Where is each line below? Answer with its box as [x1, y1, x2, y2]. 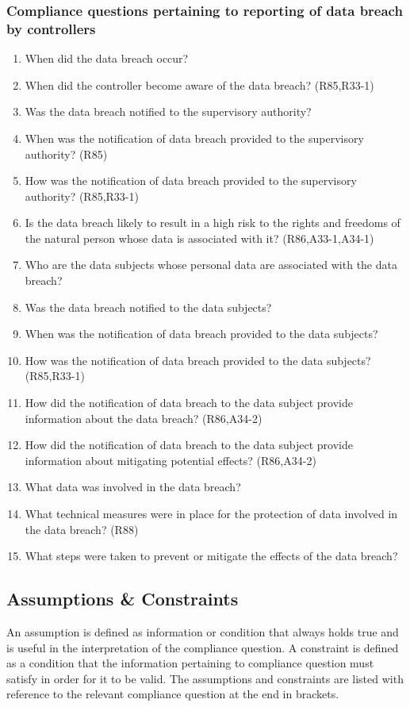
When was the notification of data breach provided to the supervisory [25, 129, 364, 146]
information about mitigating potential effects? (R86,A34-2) [25, 451, 316, 468]
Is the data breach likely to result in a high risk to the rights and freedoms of [25, 214, 400, 231]
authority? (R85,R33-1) [25, 187, 139, 204]
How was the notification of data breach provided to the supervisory [25, 172, 357, 189]
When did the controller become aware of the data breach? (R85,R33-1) [25, 76, 374, 93]
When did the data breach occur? [25, 50, 189, 67]
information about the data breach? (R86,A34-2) [25, 409, 262, 426]
